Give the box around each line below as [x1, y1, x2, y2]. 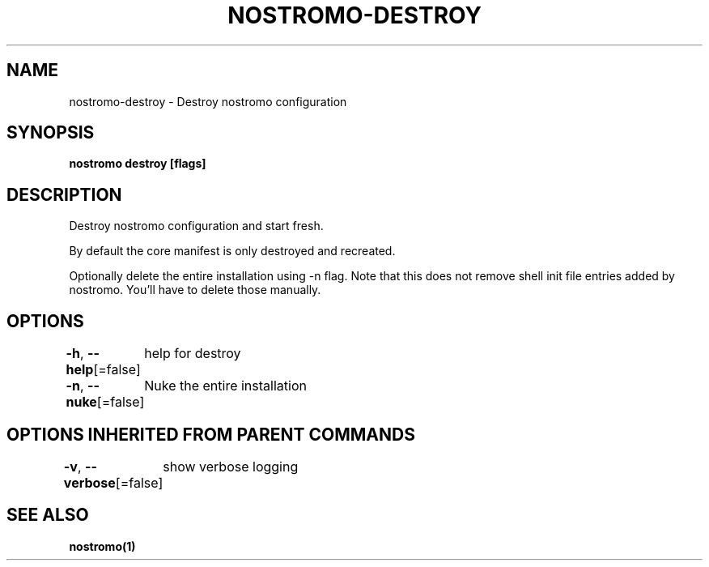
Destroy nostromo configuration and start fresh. [69, 219, 324, 233]
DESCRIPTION [6, 184, 122, 205]
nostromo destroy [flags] [69, 156, 206, 171]
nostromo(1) [69, 539, 136, 553]
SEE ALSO [6, 505, 89, 526]
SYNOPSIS [6, 122, 95, 143]
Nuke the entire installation [144, 377, 307, 394]
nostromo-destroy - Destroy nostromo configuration [69, 94, 347, 109]
